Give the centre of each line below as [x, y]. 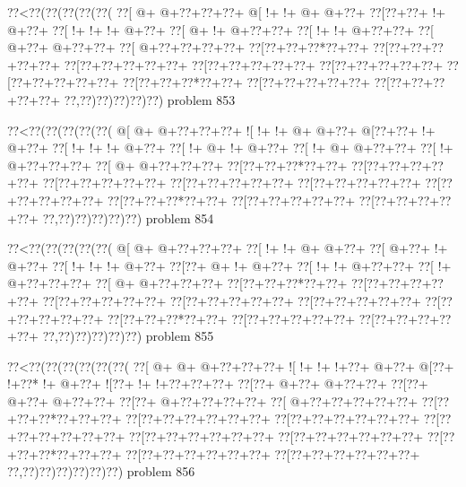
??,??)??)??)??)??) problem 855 [128, 336]
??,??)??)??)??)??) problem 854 [128, 217]
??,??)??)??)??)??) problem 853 [150, 99]
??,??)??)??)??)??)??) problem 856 [101, 471]
